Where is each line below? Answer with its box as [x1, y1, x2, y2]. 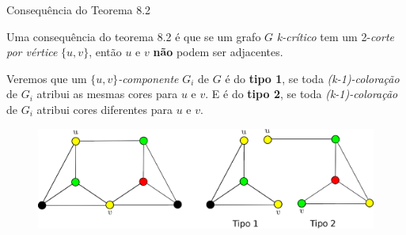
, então [89, 44, 122, 60]
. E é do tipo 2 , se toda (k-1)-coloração [205, 85, 398, 102]
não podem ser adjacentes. [153, 44, 283, 60]
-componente [118, 70, 179, 86]
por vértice [6, 44, 58, 60]
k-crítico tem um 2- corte [276, 28, 394, 44]
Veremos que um [6, 70, 87, 86]
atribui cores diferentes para [36, 100, 173, 117]
